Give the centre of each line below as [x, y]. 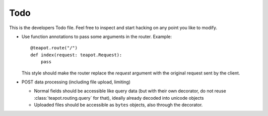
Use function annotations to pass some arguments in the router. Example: [97, 37]
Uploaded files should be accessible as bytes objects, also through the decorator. [118, 105]
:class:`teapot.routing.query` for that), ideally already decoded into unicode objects [119, 98]
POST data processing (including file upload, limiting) [76, 82]
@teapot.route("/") [54, 48]
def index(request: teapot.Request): [76, 55]
